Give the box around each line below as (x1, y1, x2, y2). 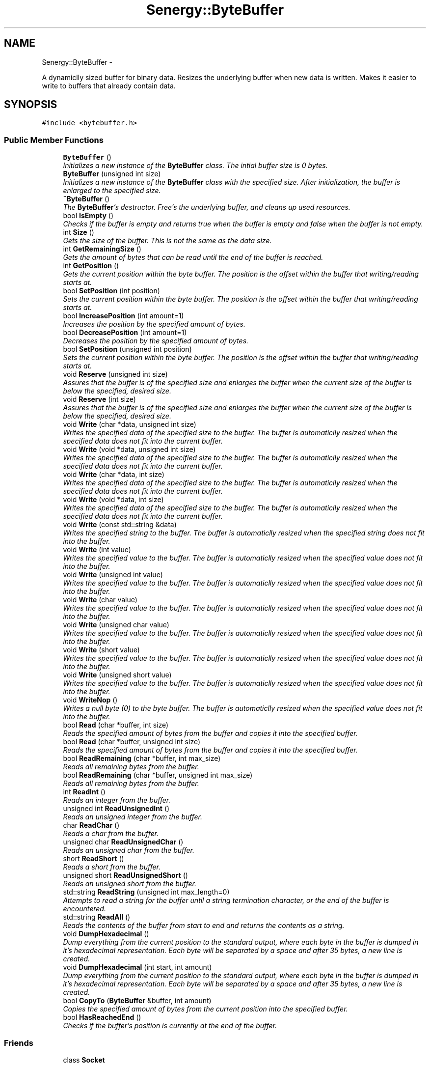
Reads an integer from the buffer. (63, 796, 171, 805)
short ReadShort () (63, 854, 124, 863)
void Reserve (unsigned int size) (63, 370, 168, 379)
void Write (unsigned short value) (63, 671, 172, 679)
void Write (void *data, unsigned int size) (63, 445, 196, 454)
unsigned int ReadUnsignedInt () (63, 804, 170, 813)
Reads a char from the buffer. (63, 829, 159, 838)
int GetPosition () (63, 261, 119, 270)
